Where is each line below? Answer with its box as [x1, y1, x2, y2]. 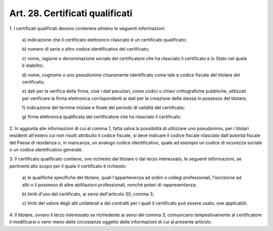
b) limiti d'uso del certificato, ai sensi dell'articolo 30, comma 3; [22, 190, 154, 197]
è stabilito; [22, 62, 44, 68]
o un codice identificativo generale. [9, 147, 83, 153]
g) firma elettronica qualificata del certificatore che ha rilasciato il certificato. [22, 114, 182, 120]
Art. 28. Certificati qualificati [9, 8, 132, 19]
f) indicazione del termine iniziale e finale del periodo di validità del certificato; [22, 104, 185, 111]
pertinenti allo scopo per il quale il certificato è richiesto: [9, 163, 127, 169]
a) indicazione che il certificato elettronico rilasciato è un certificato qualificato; [22, 36, 187, 43]
